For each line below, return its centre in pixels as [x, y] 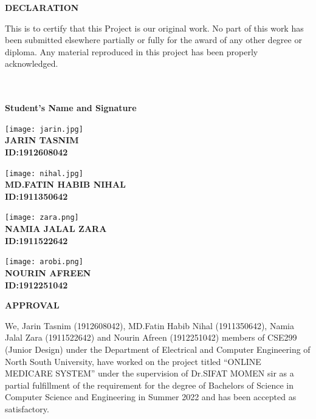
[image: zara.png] [42, 218]
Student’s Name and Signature [71, 108]
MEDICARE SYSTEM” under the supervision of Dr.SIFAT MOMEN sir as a [149, 373]
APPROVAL [32, 305]
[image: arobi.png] [44, 262]
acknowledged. [32, 63]
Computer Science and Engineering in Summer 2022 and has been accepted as [151, 397]
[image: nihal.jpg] [44, 173]
